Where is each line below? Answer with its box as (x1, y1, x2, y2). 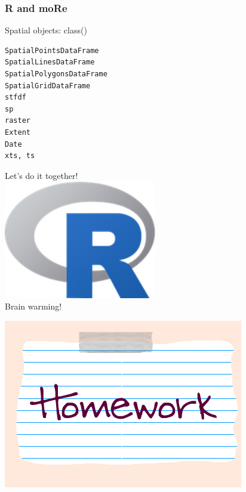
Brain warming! (5, 300, 62, 312)
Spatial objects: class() (5, 24, 87, 36)
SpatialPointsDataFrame (5, 46, 99, 55)
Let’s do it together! (5, 169, 78, 181)
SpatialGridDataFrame (5, 81, 91, 90)
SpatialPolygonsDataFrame (5, 70, 107, 78)
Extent (5, 128, 30, 137)
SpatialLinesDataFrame (5, 58, 95, 67)
